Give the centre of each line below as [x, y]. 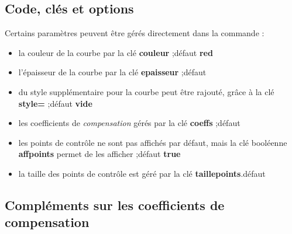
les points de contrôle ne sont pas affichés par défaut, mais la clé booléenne [153, 142]
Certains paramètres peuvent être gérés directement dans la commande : [135, 33]
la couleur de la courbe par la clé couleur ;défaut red [116, 52]
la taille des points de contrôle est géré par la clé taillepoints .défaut [142, 173]
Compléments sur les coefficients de [115, 205]
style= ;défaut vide [55, 103]
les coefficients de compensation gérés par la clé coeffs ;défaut [129, 123]
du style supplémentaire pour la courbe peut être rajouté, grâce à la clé [146, 91]
